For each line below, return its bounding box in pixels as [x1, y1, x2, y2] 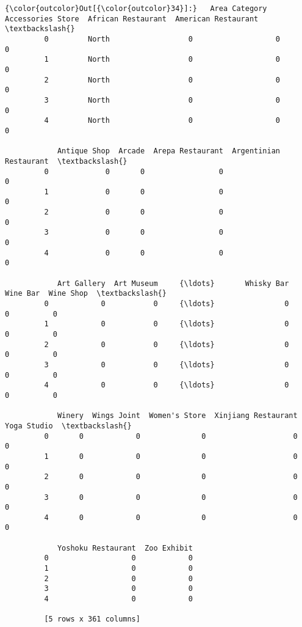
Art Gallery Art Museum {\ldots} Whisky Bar [57, 279, 289, 288]
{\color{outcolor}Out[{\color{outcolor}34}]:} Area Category [5, 4, 267, 13]
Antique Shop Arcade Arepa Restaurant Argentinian [57, 147, 281, 156]
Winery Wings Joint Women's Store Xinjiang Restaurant [57, 411, 298, 420]
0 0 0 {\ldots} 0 [44, 299, 289, 309]
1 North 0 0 [44, 55, 281, 64]
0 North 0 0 [44, 34, 281, 43]
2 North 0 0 [44, 75, 281, 84]
